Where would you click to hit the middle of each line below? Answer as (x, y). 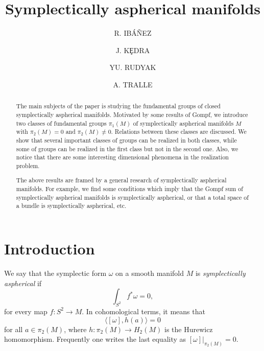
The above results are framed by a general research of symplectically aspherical (121, 180)
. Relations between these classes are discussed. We (179, 132)
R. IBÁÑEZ (133, 33)
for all (14, 329)
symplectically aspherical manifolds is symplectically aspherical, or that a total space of (132, 197)
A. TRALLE (133, 84)
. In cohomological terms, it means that (143, 311)
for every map (26, 311)
